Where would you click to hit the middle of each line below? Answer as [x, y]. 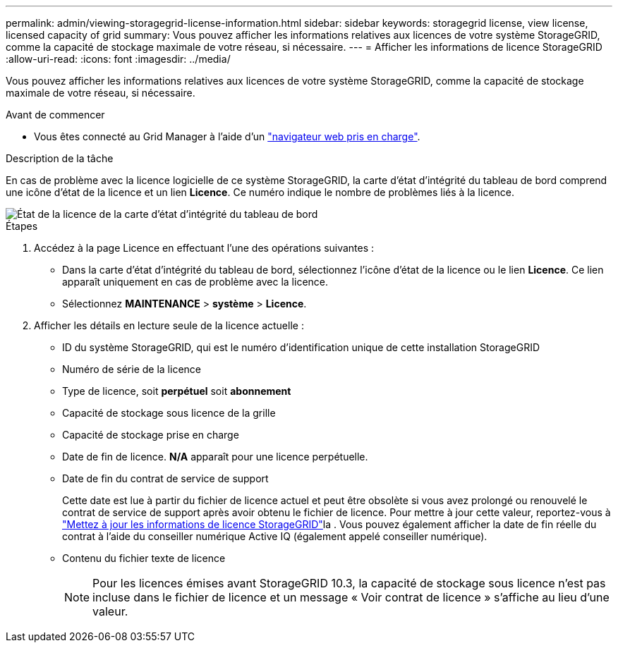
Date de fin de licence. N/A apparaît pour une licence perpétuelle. [215, 457]
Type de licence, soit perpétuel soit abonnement [177, 391]
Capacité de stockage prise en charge [151, 435]
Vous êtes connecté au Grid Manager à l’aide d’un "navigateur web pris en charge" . [227, 136]
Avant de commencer [55, 115]
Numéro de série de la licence [132, 369]
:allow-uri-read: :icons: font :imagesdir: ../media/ [118, 59]
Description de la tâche [60, 158]
